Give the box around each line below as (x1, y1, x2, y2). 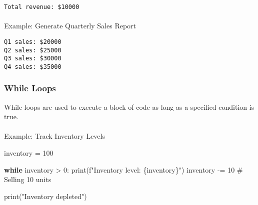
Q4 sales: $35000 (4, 63, 61, 70)
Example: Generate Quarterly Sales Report (4, 20, 136, 31)
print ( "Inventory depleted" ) (4, 191, 87, 201)
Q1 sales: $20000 (4, 38, 61, 45)
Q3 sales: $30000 (4, 55, 61, 62)
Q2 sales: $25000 (4, 46, 61, 54)
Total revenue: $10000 (4, 3, 79, 10)
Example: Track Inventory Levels (4, 131, 105, 141)
